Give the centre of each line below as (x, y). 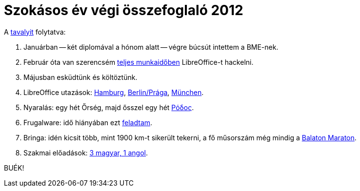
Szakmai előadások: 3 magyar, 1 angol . (86, 153)
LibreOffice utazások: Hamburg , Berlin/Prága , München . (114, 92)
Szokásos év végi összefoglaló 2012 (124, 10)
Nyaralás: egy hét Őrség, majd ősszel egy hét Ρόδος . (109, 107)
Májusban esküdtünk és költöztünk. (80, 77)
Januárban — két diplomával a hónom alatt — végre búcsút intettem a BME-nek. (151, 47)
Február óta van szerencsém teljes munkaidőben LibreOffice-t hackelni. (139, 62)
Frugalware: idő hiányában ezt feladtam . (88, 122)
